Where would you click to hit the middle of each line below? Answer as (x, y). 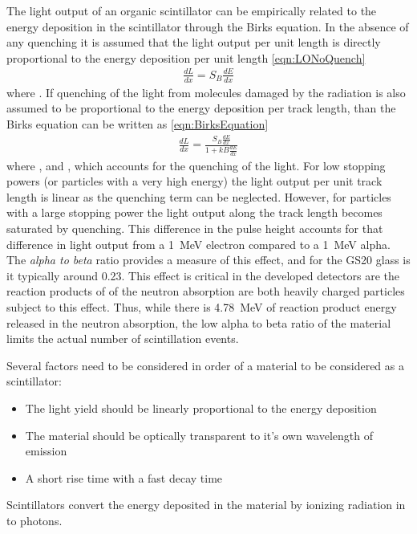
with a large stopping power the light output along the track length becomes (194, 212)
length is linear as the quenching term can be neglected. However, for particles (199, 196)
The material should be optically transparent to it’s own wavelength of (199, 435)
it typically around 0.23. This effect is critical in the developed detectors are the (203, 275)
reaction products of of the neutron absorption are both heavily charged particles (206, 291)
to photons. (34, 520)
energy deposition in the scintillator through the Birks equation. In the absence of (208, 26)
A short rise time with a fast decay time (124, 477)
